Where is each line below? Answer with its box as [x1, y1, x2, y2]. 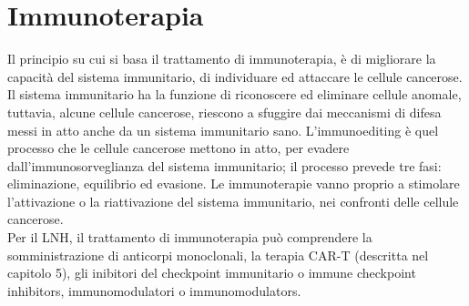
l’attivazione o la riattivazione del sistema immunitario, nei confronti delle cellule [7, 191, 459, 210]
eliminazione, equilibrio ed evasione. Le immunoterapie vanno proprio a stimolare [7, 174, 460, 193]
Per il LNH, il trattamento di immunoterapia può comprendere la [7, 228, 372, 247]
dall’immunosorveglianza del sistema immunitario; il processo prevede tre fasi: [7, 156, 442, 175]
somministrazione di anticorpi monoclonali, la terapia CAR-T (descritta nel [7, 245, 429, 264]
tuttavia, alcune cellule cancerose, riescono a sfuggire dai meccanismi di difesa [7, 102, 442, 121]
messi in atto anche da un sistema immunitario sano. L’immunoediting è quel [7, 120, 439, 139]
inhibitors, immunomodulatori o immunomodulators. [7, 280, 301, 300]
